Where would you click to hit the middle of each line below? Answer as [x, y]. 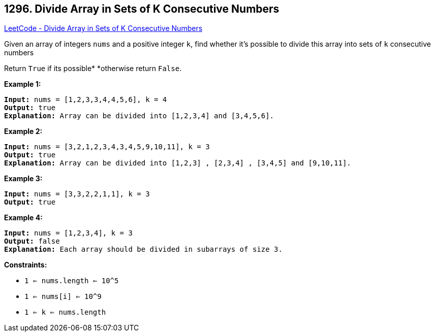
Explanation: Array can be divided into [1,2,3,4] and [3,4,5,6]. [139, 116]
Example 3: [23, 179]
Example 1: [23, 84]
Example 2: [23, 131]
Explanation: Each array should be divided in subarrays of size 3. [143, 249]
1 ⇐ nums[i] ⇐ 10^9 [63, 297]
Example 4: [23, 218]
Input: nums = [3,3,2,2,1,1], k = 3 [77, 194]
